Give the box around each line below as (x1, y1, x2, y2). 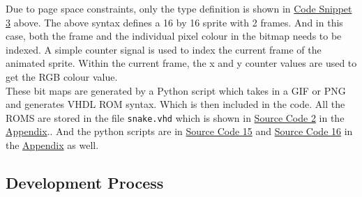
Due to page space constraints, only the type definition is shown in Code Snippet (6, 1, 352, 15)
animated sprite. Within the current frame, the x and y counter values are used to (6, 56, 357, 70)
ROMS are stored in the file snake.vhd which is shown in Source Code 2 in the (6, 110, 345, 125)
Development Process (6, 171, 164, 193)
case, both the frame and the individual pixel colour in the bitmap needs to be (6, 29, 342, 43)
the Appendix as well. (6, 138, 99, 152)
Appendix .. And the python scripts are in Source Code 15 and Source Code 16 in (6, 124, 353, 139)
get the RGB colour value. (6, 69, 118, 84)
